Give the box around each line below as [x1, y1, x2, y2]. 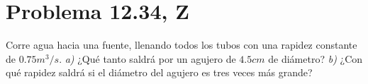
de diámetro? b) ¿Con [268, 51, 363, 66]
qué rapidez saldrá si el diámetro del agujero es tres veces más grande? [6, 65, 313, 80]
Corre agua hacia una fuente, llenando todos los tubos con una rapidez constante [6, 37, 357, 52]
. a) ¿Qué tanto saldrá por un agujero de [59, 51, 236, 66]
